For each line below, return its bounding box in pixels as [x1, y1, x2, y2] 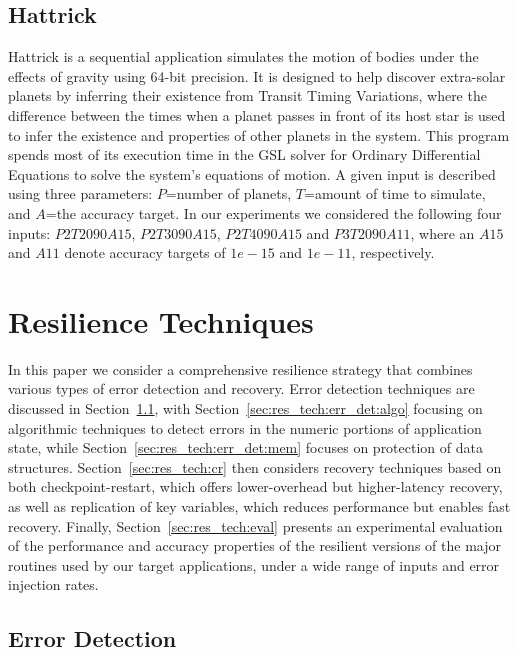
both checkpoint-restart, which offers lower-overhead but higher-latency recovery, [8, 476, 503, 497]
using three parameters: [8, 183, 153, 204]
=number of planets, [165, 183, 292, 204]
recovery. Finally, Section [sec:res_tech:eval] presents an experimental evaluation [8, 515, 503, 536]
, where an [410, 222, 475, 243]
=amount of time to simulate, [304, 183, 486, 204]
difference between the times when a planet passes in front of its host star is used [8, 104, 506, 125]
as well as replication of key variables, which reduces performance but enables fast [8, 496, 511, 517]
